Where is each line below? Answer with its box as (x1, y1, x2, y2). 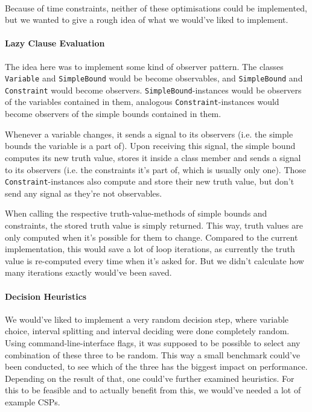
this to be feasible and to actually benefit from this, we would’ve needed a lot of (5, 384, 301, 396)
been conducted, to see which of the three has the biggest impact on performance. (5, 360, 308, 373)
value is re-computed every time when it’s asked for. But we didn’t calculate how (5, 254, 304, 267)
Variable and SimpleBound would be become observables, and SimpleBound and (5, 72, 303, 84)
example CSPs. (5, 395, 60, 408)
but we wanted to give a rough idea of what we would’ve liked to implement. (5, 13, 288, 26)
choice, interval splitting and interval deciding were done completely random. (5, 325, 290, 337)
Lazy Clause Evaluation (5, 37, 105, 49)
